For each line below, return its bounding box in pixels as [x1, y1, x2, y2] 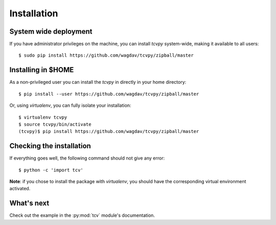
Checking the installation [9, 142, 91, 150]
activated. [9, 186, 31, 192]
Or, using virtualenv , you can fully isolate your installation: [9, 102, 131, 108]
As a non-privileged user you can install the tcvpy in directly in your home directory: [9, 79, 187, 85]
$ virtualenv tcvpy [18, 114, 67, 120]
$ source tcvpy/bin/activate [18, 121, 91, 127]
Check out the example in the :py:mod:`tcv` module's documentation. [9, 212, 155, 218]
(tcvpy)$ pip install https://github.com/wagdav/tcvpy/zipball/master [18, 128, 199, 134]
